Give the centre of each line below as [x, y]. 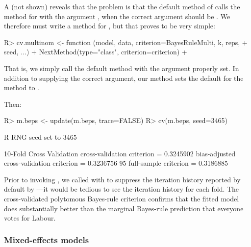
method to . [22, 87]
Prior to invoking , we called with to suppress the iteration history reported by [122, 179]
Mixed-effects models [47, 239]
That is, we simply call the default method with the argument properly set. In [122, 68]
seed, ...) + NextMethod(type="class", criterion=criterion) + [96, 52]
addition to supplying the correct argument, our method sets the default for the [124, 78]
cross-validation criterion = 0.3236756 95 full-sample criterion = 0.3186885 [116, 163]
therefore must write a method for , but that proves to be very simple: [110, 26]
